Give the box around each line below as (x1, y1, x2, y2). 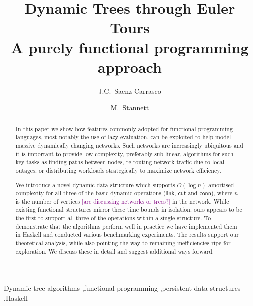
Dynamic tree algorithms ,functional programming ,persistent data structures (4, 283, 241, 293)
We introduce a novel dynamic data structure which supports (15, 180, 175, 189)
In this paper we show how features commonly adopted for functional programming (15, 124, 233, 133)
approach (98, 56, 162, 77)
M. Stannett (110, 102, 149, 113)
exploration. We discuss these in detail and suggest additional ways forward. (15, 247, 214, 255)
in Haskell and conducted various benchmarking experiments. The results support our (15, 230, 239, 239)
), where (211, 189, 233, 197)
